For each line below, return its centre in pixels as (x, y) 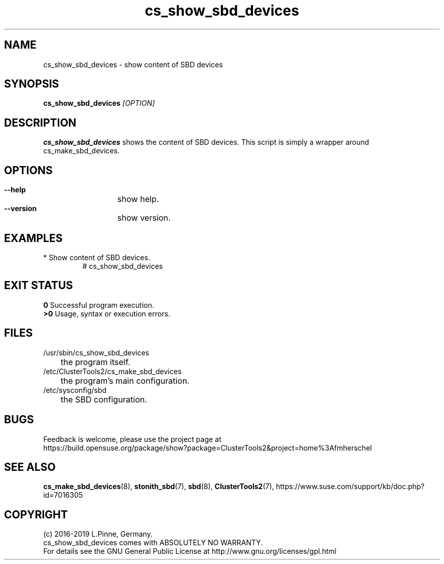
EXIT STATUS (39, 286)
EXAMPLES (33, 238)
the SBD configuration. (104, 399)
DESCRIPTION (40, 123)
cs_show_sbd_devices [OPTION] (99, 103)
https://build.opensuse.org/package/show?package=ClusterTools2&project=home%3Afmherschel (208, 448)
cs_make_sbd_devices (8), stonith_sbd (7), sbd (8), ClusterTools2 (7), (159, 487)
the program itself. (96, 362)
